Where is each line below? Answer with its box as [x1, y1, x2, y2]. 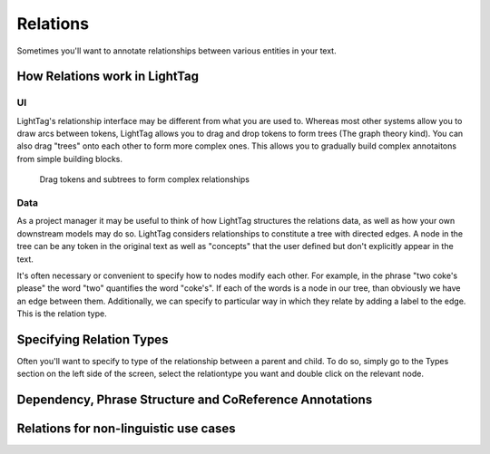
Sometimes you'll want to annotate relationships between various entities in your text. [16, 45, 337, 56]
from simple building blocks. [16, 153, 122, 164]
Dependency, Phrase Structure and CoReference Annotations [16, 392, 373, 408]
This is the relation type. [16, 308, 108, 319]
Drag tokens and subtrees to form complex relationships [39, 174, 250, 185]
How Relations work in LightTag [16, 69, 200, 84]
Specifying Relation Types [16, 332, 169, 347]
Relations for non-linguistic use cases [16, 421, 236, 437]
